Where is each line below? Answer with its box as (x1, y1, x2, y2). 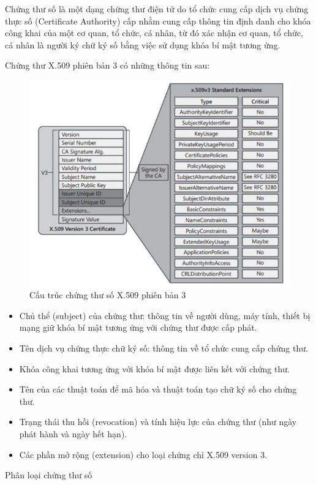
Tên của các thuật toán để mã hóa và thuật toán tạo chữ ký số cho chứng (19, 383, 297, 396)
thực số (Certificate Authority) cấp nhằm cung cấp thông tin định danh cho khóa (5, 14, 311, 27)
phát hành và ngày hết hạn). (19, 427, 127, 440)
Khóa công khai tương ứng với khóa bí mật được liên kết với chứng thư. (19, 362, 290, 375)
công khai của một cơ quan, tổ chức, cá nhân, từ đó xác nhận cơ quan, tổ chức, (5, 26, 303, 39)
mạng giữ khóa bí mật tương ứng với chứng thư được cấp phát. (19, 321, 257, 334)
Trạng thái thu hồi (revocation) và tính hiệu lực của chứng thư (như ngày (19, 415, 297, 428)
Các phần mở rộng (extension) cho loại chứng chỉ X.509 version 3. (19, 448, 268, 461)
